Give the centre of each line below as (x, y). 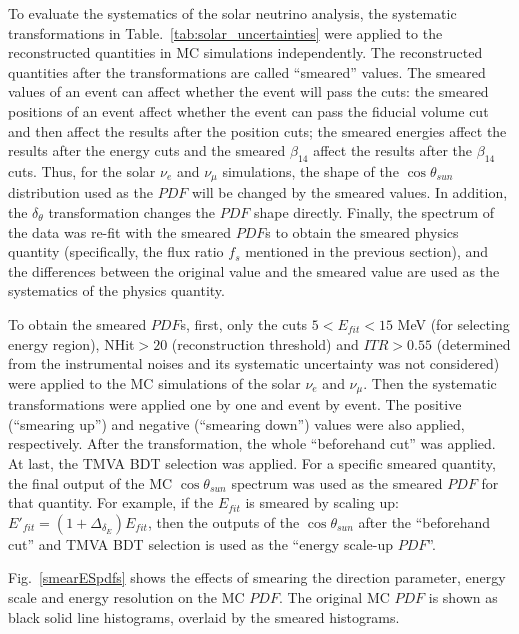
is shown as (463, 596)
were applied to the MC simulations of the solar (154, 382)
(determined (473, 343)
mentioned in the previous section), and (367, 251)
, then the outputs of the (223, 521)
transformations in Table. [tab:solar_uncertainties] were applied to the (225, 32)
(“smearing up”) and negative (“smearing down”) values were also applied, (236, 423)
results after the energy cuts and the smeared (147, 150)
